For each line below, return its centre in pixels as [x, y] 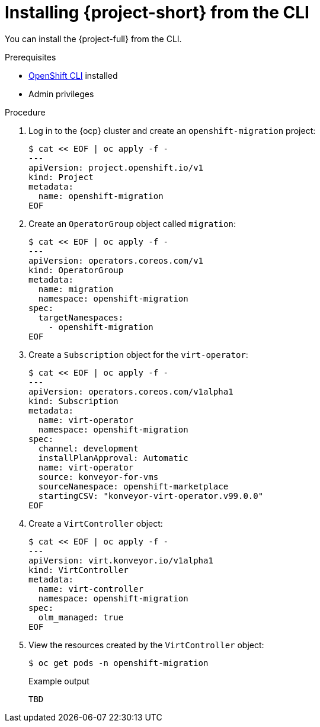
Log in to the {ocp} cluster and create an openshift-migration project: [172, 130]
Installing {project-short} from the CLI [157, 12]
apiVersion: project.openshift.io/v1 [116, 167]
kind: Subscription [73, 401]
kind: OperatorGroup [76, 270]
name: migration [76, 289]
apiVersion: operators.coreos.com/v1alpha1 [131, 391]
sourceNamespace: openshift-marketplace [133, 486]
